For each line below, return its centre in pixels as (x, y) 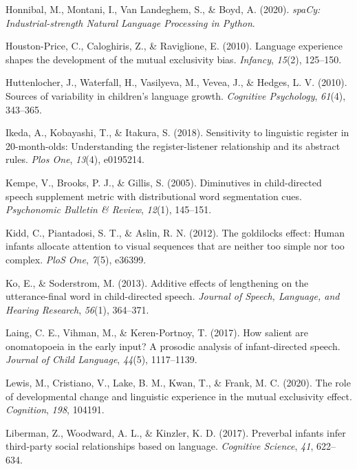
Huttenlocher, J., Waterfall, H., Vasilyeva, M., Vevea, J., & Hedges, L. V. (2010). (176, 82)
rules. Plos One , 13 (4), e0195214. (75, 159)
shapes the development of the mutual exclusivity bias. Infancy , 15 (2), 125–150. (174, 59)
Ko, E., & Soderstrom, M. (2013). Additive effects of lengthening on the (157, 282)
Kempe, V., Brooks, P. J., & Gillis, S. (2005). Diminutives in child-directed (164, 182)
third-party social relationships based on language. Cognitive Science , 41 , (160, 446)
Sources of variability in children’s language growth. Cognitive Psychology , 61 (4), (176, 95)
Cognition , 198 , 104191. (55, 410)
